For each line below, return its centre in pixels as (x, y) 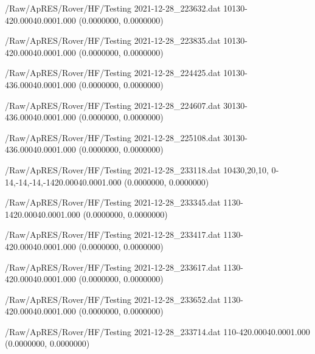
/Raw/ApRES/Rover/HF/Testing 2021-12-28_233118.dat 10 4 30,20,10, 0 (140, 169)
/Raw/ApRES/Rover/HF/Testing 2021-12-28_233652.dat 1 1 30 (123, 299)
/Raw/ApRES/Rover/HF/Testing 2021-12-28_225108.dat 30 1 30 (125, 137)
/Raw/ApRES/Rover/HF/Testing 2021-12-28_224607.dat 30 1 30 (125, 105)
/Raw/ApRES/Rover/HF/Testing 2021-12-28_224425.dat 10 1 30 (125, 73)
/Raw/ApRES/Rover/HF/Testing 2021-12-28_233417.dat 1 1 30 (123, 234)
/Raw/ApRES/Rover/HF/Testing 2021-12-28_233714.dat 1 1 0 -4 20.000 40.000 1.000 (157, 331)
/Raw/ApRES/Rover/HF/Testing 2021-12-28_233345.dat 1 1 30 (123, 202)
